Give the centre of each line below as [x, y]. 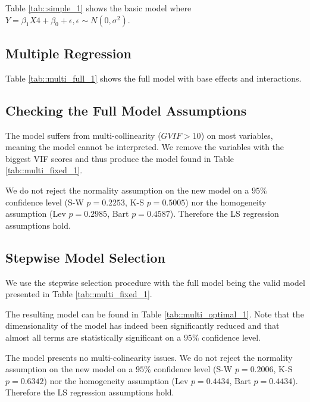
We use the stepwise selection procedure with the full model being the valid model [155, 282]
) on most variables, [237, 135]
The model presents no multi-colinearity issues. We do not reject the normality [149, 357]
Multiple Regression [68, 53]
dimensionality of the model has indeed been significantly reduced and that [143, 325]
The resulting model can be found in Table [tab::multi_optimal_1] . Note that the [155, 314]
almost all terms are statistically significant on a [93, 337]
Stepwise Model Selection [85, 257]
